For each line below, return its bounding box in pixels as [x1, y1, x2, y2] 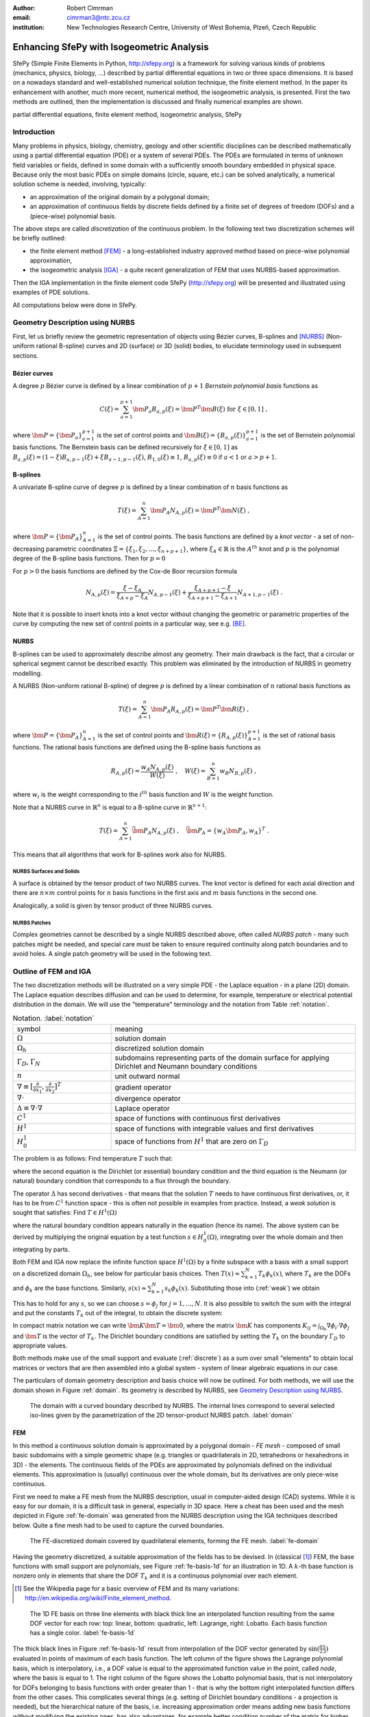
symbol [16, 1024, 41, 1034]
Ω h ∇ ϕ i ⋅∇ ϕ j [319, 1322, 349, 1332]
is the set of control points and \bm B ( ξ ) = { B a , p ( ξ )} [97, 431, 247, 441]
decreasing [12, 545, 45, 553]
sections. [12, 351, 39, 360]
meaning [114, 1024, 143, 1034]
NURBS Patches [12, 919, 51, 926]
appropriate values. [12, 1341, 68, 1350]
